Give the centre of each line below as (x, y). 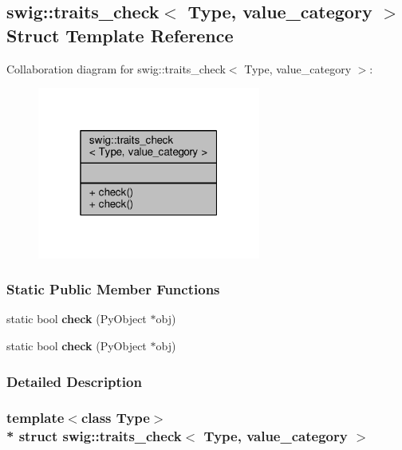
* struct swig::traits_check (94, 436)
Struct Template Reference (120, 35)
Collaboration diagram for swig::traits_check (116, 68)
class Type (115, 418)
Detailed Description (74, 381)
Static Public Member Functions (113, 289)
